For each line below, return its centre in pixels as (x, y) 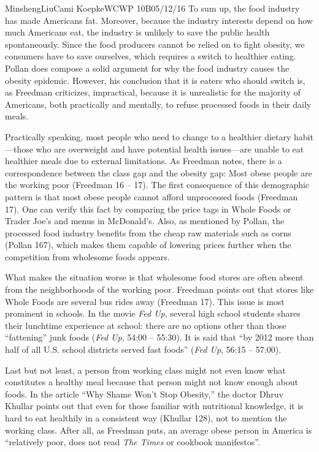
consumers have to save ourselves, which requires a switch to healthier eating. (151, 56)
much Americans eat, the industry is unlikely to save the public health (137, 32)
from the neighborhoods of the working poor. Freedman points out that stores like (159, 289)
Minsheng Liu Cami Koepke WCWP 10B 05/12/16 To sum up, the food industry (152, 8)
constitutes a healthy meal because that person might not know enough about (152, 382)
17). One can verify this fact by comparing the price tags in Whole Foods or (148, 209)
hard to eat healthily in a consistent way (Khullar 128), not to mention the (146, 418)
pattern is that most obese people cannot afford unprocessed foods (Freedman (152, 196)
